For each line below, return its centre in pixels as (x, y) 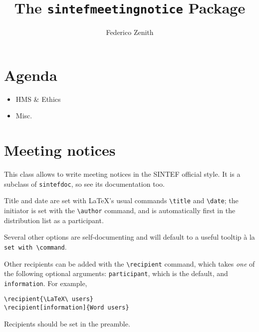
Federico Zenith (130, 32)
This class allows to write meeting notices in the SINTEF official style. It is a (122, 174)
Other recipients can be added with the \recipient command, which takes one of (129, 263)
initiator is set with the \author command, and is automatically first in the (120, 210)
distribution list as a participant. (54, 220)
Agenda (31, 75)
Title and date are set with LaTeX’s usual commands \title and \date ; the (121, 200)
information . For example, (46, 283)
